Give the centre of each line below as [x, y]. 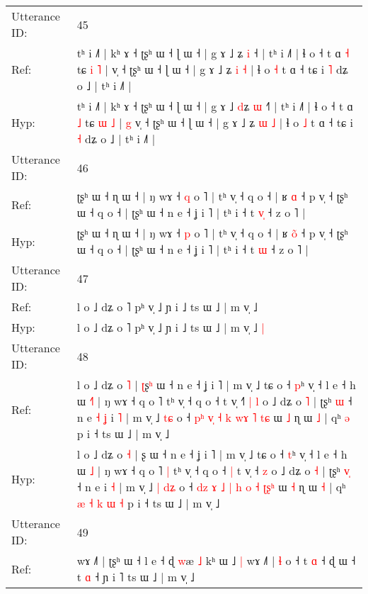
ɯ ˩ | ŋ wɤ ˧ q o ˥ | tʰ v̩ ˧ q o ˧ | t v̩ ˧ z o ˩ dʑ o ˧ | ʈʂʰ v [213, 470]
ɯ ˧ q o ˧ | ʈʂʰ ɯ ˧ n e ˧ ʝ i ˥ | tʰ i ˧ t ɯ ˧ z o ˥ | [192, 249]
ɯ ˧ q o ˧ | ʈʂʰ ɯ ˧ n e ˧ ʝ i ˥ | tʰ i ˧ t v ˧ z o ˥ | [191, 212]
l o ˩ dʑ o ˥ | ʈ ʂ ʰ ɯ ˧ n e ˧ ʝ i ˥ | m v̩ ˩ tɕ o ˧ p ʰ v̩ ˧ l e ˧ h [216, 385]
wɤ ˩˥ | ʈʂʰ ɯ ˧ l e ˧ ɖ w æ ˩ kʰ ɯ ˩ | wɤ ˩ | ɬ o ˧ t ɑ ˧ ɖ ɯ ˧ [216, 560]
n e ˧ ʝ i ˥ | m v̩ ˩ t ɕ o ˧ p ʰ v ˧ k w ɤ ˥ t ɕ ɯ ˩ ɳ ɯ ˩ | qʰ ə [213, 417]
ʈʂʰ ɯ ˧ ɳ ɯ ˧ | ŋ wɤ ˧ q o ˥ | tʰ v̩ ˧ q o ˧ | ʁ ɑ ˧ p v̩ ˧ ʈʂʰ [212, 196]
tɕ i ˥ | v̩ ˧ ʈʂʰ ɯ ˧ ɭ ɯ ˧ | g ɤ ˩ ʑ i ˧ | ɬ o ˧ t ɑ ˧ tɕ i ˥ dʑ [212, 69]
